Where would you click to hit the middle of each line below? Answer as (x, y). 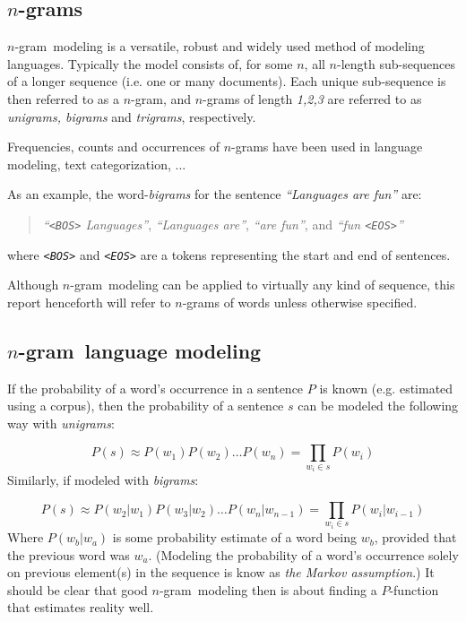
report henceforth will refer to (89, 302)
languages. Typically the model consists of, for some (150, 63)
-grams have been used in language (327, 147)
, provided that (415, 537)
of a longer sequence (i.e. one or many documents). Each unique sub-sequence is (227, 81)
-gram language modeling (140, 350)
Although (33, 285)
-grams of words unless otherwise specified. (300, 302)
